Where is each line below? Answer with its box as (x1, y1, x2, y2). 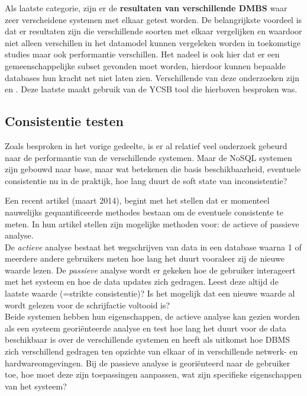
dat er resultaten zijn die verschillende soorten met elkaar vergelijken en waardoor (5, 25, 302, 37)
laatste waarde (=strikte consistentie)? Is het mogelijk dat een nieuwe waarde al (5, 287, 295, 300)
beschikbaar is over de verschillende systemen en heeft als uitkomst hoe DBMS (5, 333, 290, 346)
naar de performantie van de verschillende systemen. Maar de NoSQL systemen (5, 151, 292, 163)
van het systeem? (5, 379, 67, 392)
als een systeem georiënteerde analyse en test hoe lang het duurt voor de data (5, 321, 287, 334)
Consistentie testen (5, 112, 124, 130)
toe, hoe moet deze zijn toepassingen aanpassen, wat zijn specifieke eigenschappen (5, 368, 302, 381)
